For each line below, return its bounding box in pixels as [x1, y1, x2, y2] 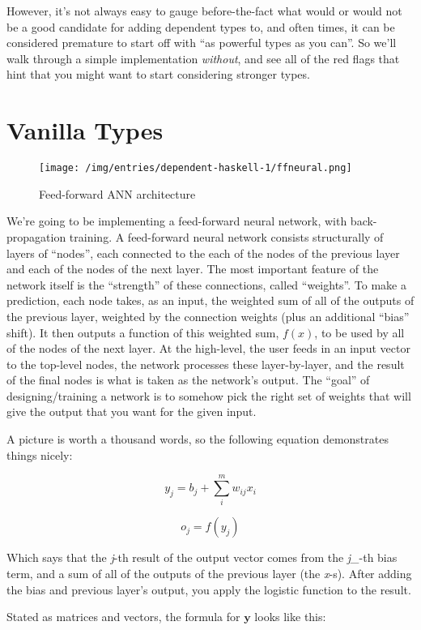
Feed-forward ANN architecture [39, 185, 196, 202]
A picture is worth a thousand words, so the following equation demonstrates [6, 431, 389, 448]
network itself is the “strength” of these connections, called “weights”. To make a [6, 276, 406, 293]
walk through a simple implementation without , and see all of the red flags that [6, 49, 400, 66]
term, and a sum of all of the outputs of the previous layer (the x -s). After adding [6, 564, 412, 581]
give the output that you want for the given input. [6, 403, 257, 420]
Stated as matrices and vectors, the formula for [6, 608, 240, 625]
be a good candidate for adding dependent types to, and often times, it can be [6, 18, 395, 35]
